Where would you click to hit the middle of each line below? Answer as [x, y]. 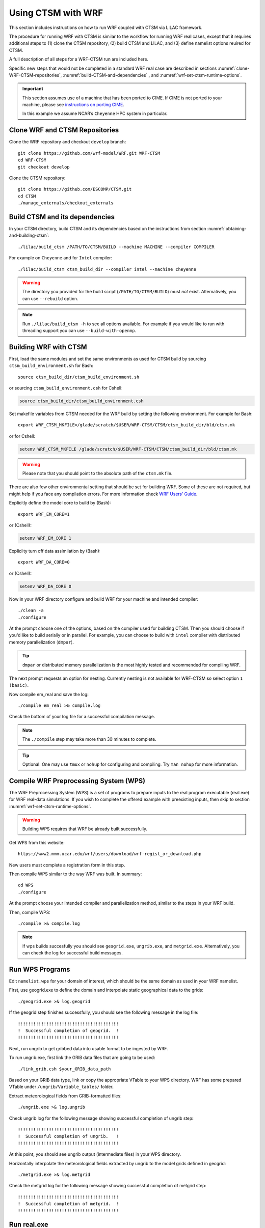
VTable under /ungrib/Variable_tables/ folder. [61, 1087]
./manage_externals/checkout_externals [66, 203]
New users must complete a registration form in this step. [67, 865]
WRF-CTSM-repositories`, [36, 75]
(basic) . [19, 685]
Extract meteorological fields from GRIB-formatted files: [66, 1096]
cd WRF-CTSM [32, 160]
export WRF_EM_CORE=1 [44, 514]
